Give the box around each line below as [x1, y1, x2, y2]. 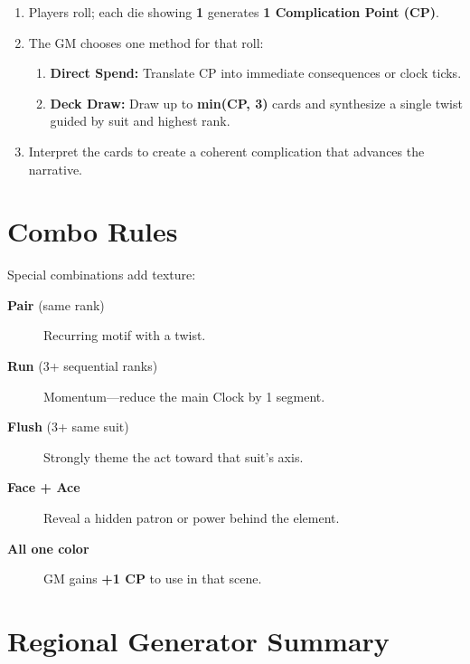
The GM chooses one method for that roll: [28, 33, 264, 52]
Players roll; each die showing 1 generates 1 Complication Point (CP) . [28, 3, 439, 21]
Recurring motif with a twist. [43, 326, 206, 345]
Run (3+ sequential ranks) [7, 356, 158, 375]
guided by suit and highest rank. [50, 111, 230, 130]
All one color [7, 538, 89, 557]
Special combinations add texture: [7, 265, 196, 284]
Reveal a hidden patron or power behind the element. [43, 508, 340, 527]
